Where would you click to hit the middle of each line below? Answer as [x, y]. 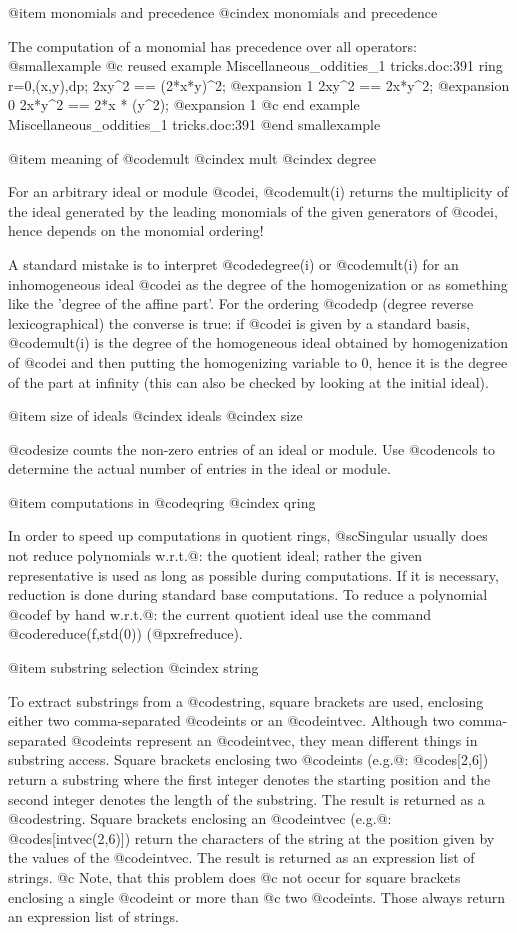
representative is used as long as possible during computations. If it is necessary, [253, 574]
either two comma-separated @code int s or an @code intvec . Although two [231, 720]
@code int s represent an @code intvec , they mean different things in [274, 739]
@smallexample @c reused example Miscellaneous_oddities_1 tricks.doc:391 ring [255, 65]
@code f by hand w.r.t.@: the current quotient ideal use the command [219, 613]
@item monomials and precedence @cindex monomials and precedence [223, 12]
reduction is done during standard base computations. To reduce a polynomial [248, 594]
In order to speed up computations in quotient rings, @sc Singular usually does [248, 535]
